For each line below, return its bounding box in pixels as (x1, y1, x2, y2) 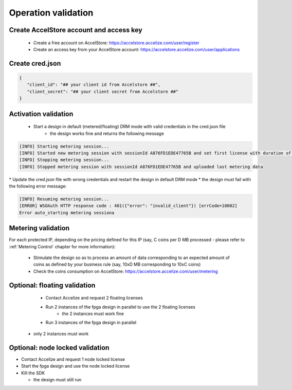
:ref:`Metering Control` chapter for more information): (9, 243, 116, 249)
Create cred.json (9, 59, 61, 68)
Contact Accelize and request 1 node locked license (21, 356, 125, 362)
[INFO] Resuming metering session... (19, 196, 109, 202)
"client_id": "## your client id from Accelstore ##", (27, 82, 161, 88)
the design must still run (33, 376, 82, 382)
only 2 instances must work (33, 331, 89, 336)
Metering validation (9, 224, 70, 232)
